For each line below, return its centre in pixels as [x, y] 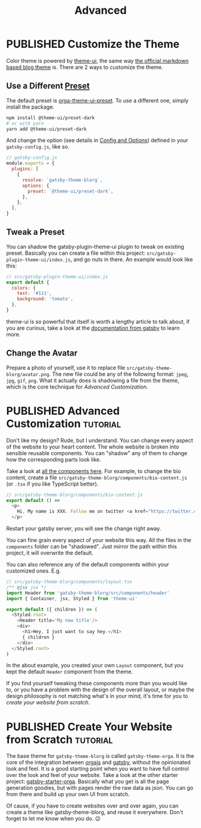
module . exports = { [31, 163]
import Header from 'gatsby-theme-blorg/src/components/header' [88, 593]
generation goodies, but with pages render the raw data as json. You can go [100, 788]
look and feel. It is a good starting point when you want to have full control [98, 769]
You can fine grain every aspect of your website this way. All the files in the [99, 540]
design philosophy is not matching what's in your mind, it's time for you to [97, 696]
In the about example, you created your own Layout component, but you [95, 666]
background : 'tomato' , [45, 299]
